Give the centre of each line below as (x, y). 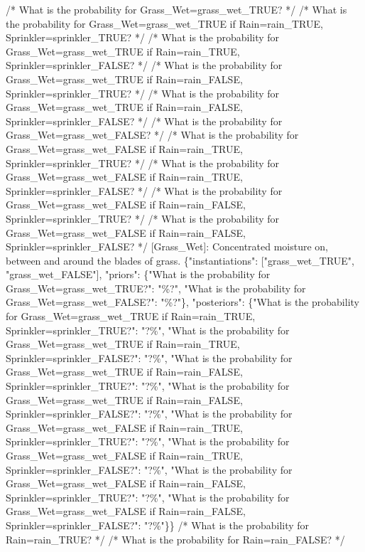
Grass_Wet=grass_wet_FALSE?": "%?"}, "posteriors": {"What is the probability (182, 302)
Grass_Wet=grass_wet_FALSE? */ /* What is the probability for (152, 135)
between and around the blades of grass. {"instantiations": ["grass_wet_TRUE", (180, 260)
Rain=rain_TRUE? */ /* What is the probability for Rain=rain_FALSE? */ (175, 539)
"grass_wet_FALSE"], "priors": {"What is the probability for (138, 274)
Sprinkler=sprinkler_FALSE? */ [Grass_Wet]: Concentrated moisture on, (167, 246)
